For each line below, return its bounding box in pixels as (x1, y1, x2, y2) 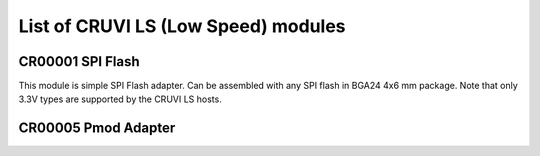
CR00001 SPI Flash (18, 53, 140, 70)
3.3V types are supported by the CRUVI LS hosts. (18, 93, 222, 105)
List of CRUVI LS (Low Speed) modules (18, 15, 346, 37)
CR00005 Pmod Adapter (18, 120, 176, 137)
